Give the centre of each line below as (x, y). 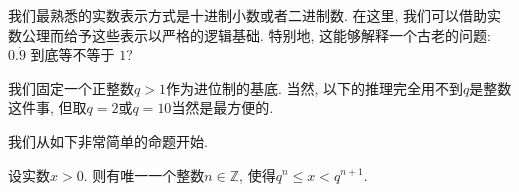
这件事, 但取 (47, 107)
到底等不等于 (72, 54)
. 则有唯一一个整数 (144, 174)
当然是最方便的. (222, 107)
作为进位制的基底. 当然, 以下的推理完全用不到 (314, 87)
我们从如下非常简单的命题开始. (108, 140)
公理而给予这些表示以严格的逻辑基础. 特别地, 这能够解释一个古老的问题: (256, 34)
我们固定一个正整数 (71, 87)
